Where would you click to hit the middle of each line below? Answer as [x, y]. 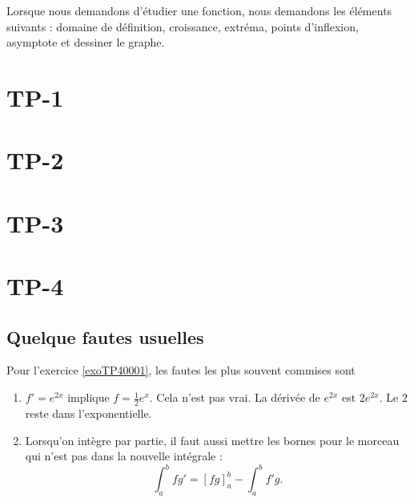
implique [88, 397]
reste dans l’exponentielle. [88, 413]
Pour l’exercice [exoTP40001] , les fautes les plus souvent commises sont [181, 370]
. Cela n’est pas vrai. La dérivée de [235, 397]
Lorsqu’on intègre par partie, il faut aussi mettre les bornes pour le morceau [212, 440]
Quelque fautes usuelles [105, 336]
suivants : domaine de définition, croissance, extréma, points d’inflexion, [183, 26]
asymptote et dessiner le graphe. [86, 42]
